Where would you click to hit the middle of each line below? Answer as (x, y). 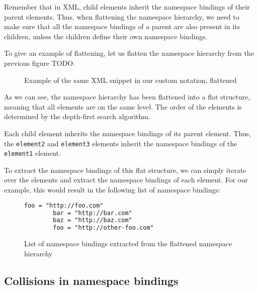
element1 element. (32, 153)
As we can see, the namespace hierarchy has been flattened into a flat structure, (127, 97)
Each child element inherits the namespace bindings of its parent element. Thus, (128, 133)
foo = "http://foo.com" (64, 205)
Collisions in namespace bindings (91, 280)
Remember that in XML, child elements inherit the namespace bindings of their (127, 7)
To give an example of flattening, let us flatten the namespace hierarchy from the (129, 53)
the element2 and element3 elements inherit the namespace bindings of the (121, 143)
